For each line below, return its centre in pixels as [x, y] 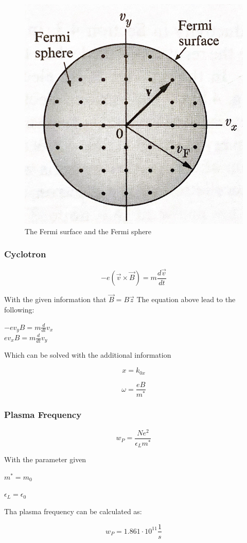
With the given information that [55, 299]
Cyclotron [25, 254]
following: [19, 309]
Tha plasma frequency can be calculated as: [73, 511]
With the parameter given [45, 459]
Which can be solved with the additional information [88, 355]
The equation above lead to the [186, 299]
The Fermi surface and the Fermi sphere [88, 231]
